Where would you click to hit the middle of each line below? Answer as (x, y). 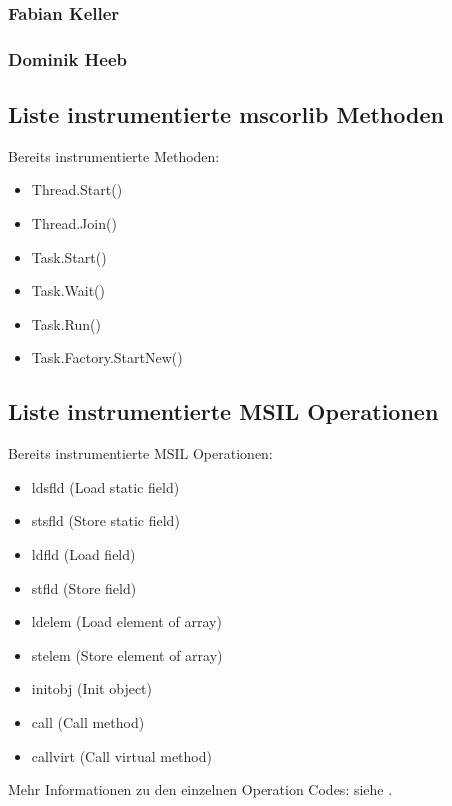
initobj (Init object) (92, 688)
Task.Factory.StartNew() (107, 357)
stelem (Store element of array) (127, 654)
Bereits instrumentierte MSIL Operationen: (140, 453)
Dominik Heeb (68, 58)
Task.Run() (66, 323)
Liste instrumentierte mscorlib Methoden (226, 114)
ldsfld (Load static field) (105, 486)
